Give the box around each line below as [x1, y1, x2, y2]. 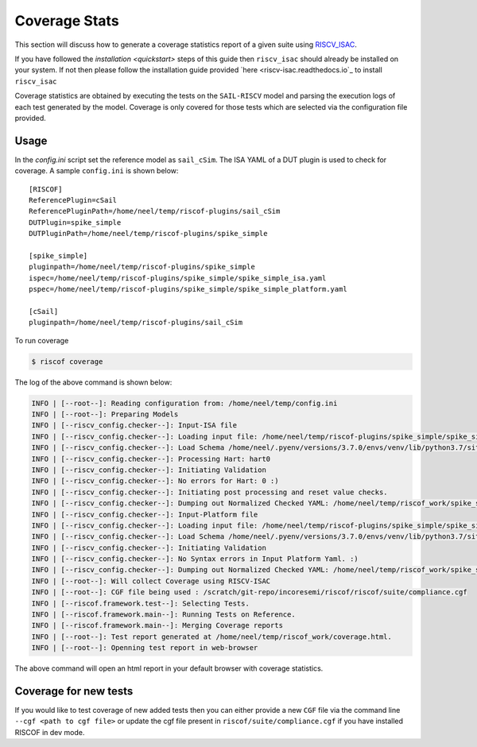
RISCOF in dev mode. [14, 727, 85, 737]
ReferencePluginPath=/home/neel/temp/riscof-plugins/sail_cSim [29, 207, 281, 216]
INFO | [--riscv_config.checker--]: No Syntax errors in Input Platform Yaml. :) [31, 555, 359, 563]
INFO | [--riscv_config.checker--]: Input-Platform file [31, 509, 258, 519]
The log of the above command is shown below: [14, 377, 173, 387]
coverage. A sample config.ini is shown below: [14, 166, 179, 176]
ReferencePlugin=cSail [29, 195, 118, 204]
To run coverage [14, 335, 69, 345]
